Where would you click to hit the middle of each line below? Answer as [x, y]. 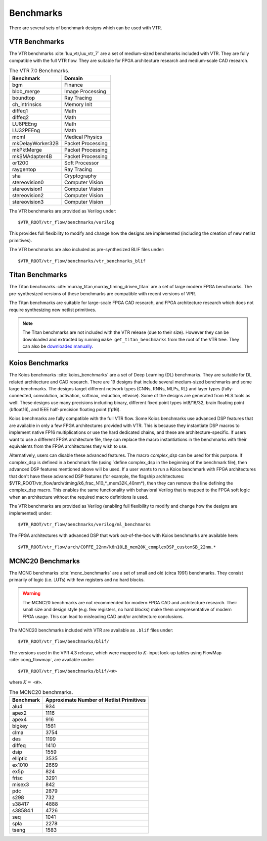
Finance [74, 85]
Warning [31, 593]
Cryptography [81, 176]
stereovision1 [27, 189]
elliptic [20, 758]
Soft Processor [82, 162]
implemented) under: [30, 513]
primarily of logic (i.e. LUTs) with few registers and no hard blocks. [77, 580]
